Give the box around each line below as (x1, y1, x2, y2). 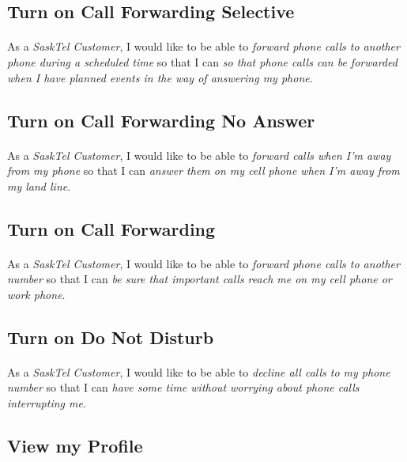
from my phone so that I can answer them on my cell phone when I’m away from (7, 162, 400, 179)
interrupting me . (7, 395, 86, 411)
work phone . (7, 286, 66, 302)
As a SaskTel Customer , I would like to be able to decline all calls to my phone (7, 363, 390, 380)
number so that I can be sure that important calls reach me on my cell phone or (7, 271, 392, 287)
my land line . (7, 177, 71, 194)
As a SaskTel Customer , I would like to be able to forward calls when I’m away (7, 146, 391, 163)
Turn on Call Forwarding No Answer (7, 108, 315, 132)
